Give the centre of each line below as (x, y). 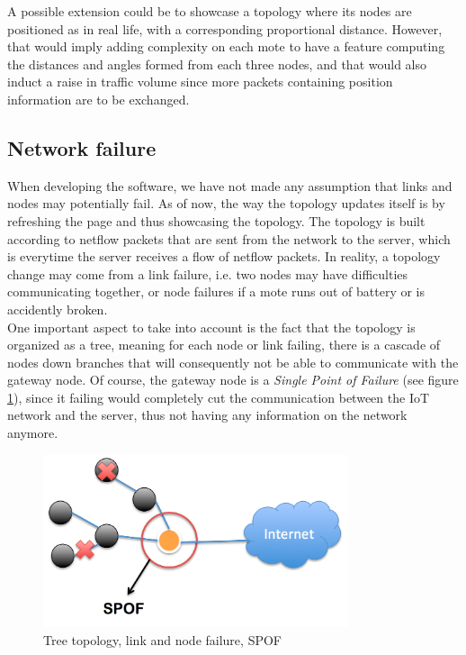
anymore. (33, 433)
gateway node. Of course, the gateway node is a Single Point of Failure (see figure (233, 380)
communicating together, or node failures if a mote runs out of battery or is (216, 291)
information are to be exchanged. (99, 99)
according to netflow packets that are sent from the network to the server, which (229, 238)
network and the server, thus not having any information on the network (207, 415)
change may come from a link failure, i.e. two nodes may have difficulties (208, 273)
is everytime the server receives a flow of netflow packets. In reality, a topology (224, 256)
